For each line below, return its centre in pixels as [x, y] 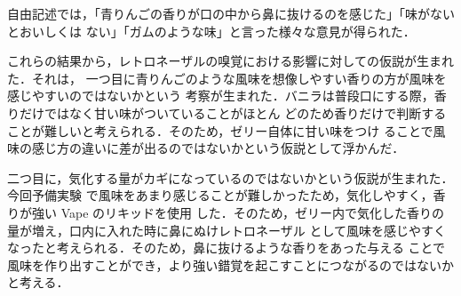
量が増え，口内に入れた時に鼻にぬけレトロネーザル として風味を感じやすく [227, 230]
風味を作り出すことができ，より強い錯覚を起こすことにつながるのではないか [231, 264]
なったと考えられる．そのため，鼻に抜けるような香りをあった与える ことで [227, 248]
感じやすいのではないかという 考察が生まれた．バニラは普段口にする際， [221, 96]
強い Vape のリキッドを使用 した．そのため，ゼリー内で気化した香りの [238, 212]
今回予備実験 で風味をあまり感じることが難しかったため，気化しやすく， [220, 195]
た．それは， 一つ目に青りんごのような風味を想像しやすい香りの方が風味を [227, 78]
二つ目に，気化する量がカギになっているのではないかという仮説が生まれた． [230, 177]
